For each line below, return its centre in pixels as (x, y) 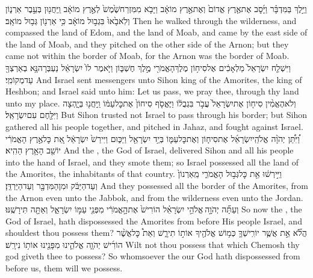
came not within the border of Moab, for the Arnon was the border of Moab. (147, 56)
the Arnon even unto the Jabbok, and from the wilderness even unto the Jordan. (154, 197)
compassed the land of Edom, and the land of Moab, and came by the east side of (156, 32)
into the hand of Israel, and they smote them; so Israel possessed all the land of (152, 162)
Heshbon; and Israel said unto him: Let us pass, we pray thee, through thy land (152, 91)
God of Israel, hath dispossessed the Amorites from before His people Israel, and (154, 221)
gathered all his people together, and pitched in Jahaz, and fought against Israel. (154, 126)
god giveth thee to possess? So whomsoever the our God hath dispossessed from (153, 256)
